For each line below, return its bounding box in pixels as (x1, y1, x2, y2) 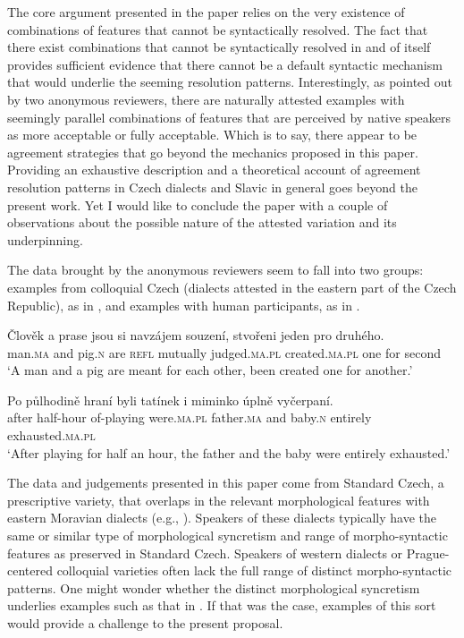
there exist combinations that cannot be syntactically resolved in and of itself (7, 38, 431, 56)
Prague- (406, 543, 450, 562)
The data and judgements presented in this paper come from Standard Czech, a (7, 473, 444, 492)
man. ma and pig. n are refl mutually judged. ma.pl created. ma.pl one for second (7, 343, 441, 362)
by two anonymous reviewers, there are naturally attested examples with (7, 89, 405, 108)
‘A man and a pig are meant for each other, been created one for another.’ (7, 361, 413, 379)
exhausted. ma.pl (7, 426, 96, 445)
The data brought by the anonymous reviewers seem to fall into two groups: (7, 260, 424, 279)
